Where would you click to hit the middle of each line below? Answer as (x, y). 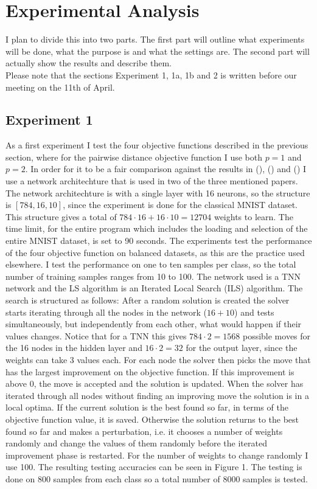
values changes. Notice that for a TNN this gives (96, 335)
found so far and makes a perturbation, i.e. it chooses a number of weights (144, 431)
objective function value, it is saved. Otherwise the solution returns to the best (152, 419)
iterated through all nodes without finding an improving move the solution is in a (157, 395)
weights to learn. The (253, 216)
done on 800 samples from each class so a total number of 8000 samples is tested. (157, 478)
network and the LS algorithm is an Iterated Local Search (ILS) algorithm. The (154, 288)
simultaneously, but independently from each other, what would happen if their (154, 324)
